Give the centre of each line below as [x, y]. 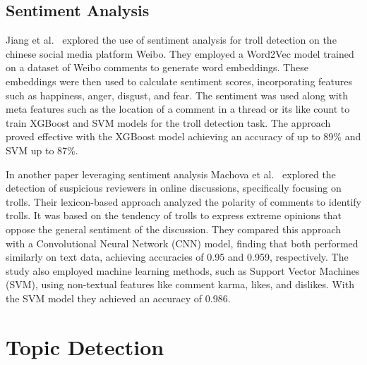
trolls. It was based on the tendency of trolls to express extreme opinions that [174, 215]
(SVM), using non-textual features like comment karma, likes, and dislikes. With [180, 284]
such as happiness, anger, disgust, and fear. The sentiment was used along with [177, 95]
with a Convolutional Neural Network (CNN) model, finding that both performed [182, 243]
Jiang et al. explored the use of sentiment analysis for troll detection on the [171, 40]
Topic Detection [85, 346]
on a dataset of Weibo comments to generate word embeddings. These [157, 67]
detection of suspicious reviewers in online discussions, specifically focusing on [174, 188]
